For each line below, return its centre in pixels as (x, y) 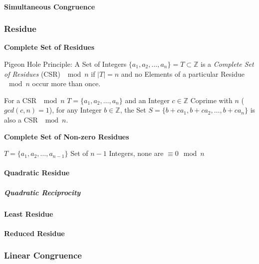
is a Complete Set (227, 64)
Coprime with (211, 100)
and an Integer (147, 100)
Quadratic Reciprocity (42, 192)
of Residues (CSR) (32, 73)
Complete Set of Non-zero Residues (67, 136)
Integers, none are (136, 153)
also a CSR (21, 119)
